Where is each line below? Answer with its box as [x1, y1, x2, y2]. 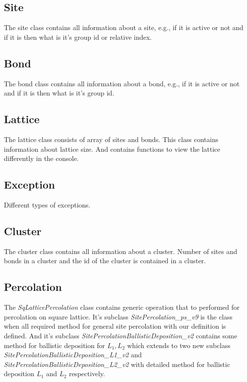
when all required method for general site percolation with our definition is [4, 321, 226, 331]
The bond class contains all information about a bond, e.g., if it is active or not [4, 78, 240, 88]
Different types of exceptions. [4, 199, 91, 209]
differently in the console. [4, 153, 79, 163]
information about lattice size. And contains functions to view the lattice [4, 143, 220, 154]
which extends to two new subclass [127, 340, 231, 350]
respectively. [69, 368, 105, 379]
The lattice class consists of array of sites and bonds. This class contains [4, 134, 218, 144]
